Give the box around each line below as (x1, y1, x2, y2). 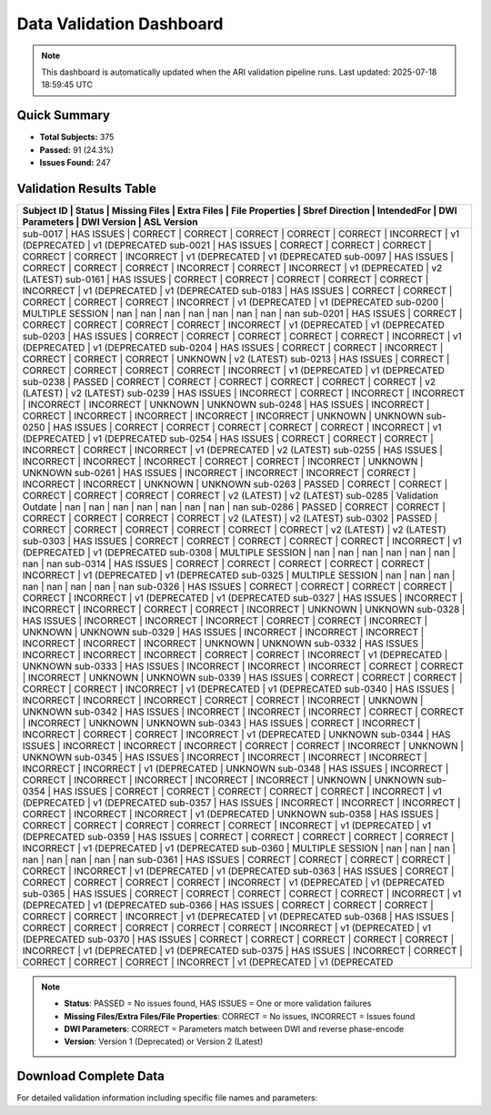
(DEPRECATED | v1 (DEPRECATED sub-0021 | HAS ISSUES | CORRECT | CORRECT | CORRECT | (22, 238, 432, 251)
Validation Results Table (16, 180, 157, 196)
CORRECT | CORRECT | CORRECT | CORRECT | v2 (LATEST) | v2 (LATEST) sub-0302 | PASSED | (22, 512, 438, 524)
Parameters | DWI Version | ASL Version (22, 215, 198, 228)
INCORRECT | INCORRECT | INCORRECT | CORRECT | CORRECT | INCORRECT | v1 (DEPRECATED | (22, 648, 448, 661)
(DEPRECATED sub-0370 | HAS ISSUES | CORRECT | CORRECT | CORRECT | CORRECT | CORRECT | (22, 933, 455, 946)
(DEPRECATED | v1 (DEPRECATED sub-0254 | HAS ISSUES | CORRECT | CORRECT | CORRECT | (22, 432, 434, 445)
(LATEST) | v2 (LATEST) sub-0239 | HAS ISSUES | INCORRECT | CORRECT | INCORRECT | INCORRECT (22, 387, 466, 400)
